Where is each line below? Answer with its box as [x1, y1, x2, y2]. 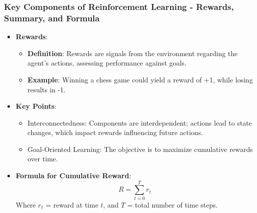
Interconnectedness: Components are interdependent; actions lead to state [27, 117, 252, 128]
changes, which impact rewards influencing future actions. [27, 127, 203, 138]
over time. [27, 153, 58, 164]
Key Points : [15, 101, 57, 111]
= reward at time [45, 199, 99, 210]
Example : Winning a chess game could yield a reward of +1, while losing [27, 74, 253, 84]
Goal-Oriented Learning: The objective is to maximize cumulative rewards [27, 143, 253, 154]
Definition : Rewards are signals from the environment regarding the [27, 48, 238, 58]
